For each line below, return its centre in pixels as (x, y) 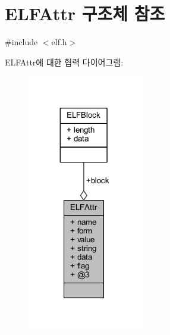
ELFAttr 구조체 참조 (85, 13)
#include (21, 42)
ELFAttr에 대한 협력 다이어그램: (64, 62)
